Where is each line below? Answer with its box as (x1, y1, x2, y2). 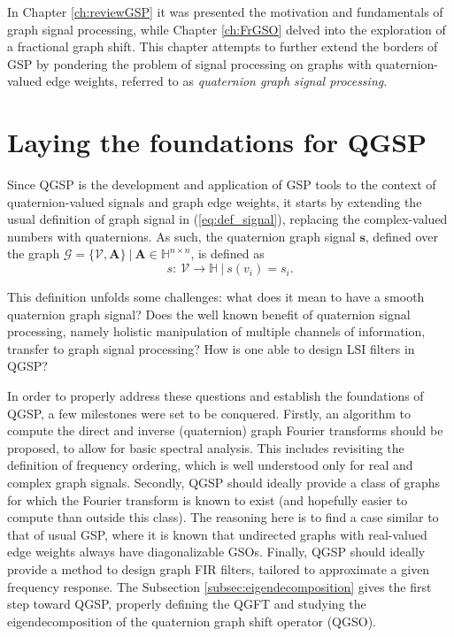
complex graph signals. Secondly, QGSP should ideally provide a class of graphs (7, 473, 440, 491)
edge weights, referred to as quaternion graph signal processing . (45, 72, 388, 90)
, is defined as (190, 244, 265, 263)
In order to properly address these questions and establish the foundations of (7, 387, 424, 405)
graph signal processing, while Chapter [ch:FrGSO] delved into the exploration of (7, 19, 446, 38)
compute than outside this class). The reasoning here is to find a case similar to (7, 508, 439, 526)
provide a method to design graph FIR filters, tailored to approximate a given (7, 559, 430, 578)
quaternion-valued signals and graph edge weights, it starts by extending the (7, 192, 422, 211)
